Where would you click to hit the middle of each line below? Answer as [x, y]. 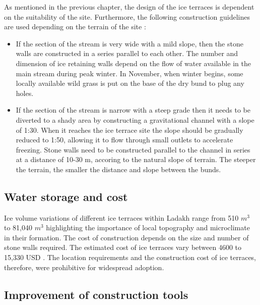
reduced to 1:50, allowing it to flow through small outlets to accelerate [124, 140]
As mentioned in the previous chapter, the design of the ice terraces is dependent [129, 7]
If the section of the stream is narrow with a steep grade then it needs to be [133, 110]
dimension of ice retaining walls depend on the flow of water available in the [133, 63]
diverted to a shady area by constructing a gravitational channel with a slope [135, 119]
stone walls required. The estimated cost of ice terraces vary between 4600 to [123, 247]
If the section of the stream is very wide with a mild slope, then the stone [129, 43]
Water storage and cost [66, 196]
